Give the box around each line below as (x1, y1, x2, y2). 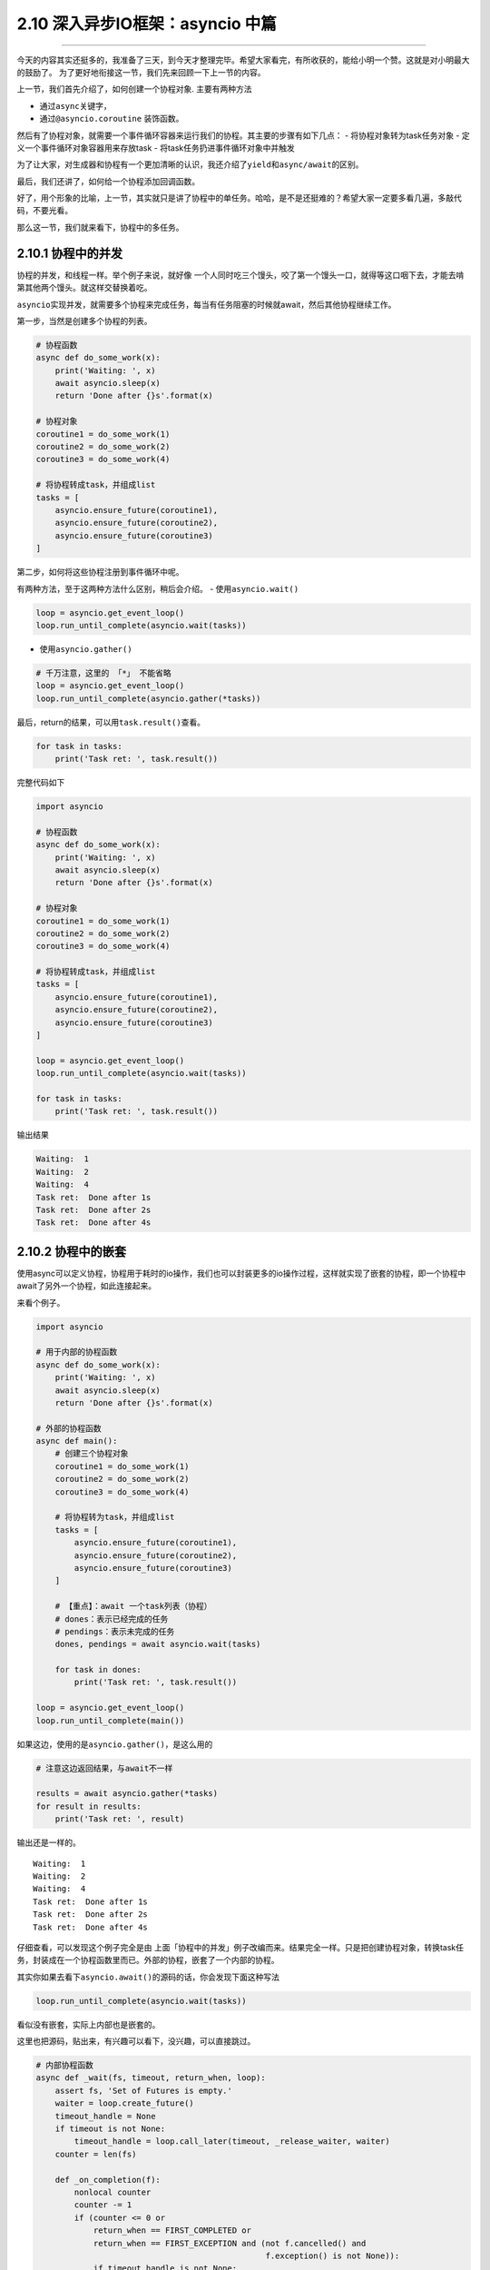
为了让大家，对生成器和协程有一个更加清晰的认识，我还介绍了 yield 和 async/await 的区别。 (16, 159, 364, 170)
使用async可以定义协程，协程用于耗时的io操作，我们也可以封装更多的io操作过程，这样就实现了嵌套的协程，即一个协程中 (16, 1268, 466, 1278)
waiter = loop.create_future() (54, 2098, 194, 2108)
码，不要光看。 (16, 205, 73, 216)
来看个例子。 (16, 1297, 65, 1308)
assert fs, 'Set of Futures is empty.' (54, 2085, 233, 2096)
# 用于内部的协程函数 (35, 1347, 118, 1357)
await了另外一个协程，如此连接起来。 (16, 1280, 157, 1291)
